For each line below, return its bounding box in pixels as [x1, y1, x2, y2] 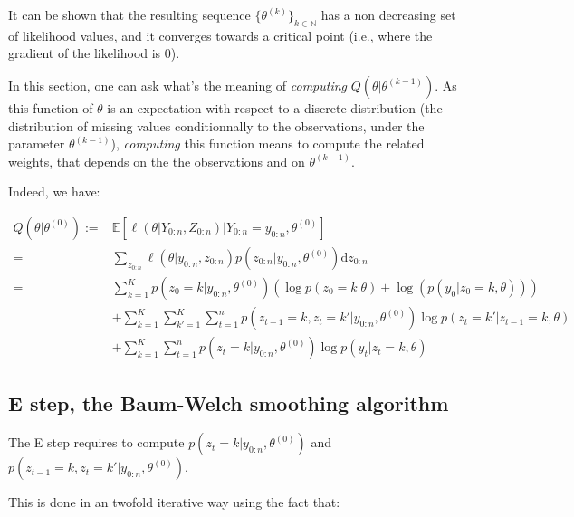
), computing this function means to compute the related [110, 134, 425, 153]
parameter [8, 134, 65, 153]
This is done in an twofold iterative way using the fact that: [8, 493, 340, 512]
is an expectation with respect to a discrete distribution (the [107, 98, 443, 117]
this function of [8, 98, 93, 117]
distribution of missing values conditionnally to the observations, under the [8, 116, 425, 135]
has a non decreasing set [320, 5, 456, 24]
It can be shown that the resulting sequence [8, 5, 251, 24]
